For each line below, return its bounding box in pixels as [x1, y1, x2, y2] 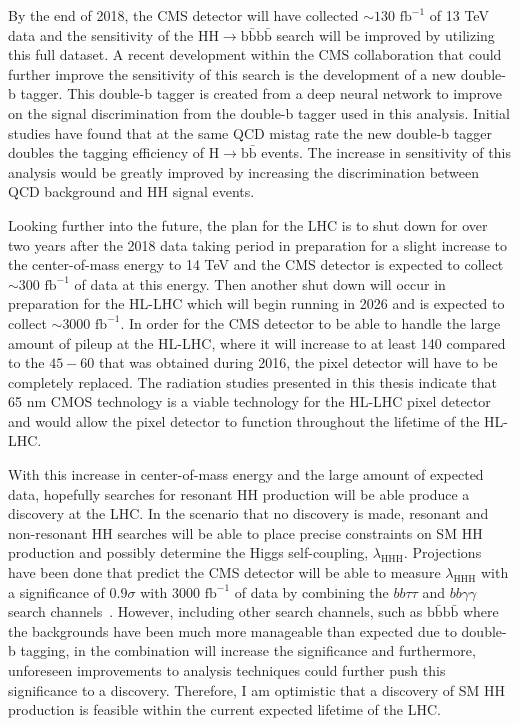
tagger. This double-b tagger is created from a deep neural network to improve [20, 83, 502, 104]
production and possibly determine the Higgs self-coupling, [8, 542, 369, 563]
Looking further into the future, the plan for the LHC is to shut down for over [8, 214, 488, 235]
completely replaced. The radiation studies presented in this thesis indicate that [8, 371, 498, 392]
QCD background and [8, 181, 143, 202]
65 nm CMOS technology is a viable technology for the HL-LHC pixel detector [8, 391, 491, 412]
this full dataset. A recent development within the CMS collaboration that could [8, 44, 502, 65]
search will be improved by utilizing [276, 24, 495, 45]
